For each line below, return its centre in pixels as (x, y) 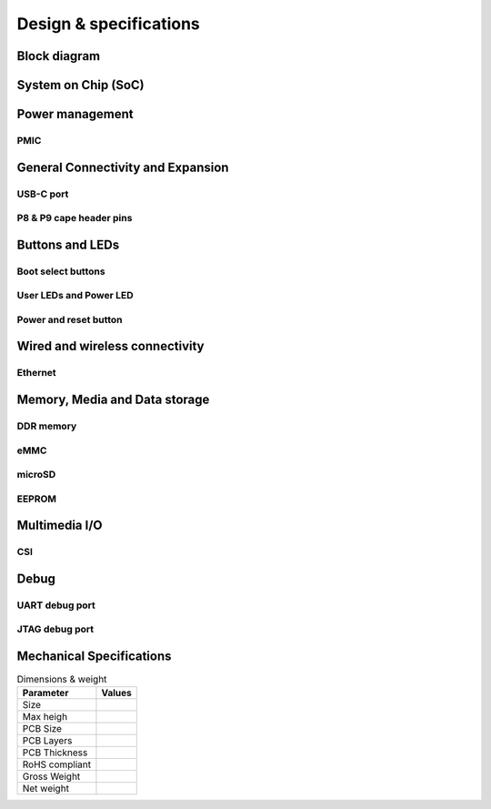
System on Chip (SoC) (80, 85)
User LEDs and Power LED (75, 296)
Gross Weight (51, 776)
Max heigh (45, 717)
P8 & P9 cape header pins (75, 218)
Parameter (45, 693)
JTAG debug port (55, 630)
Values (116, 693)
